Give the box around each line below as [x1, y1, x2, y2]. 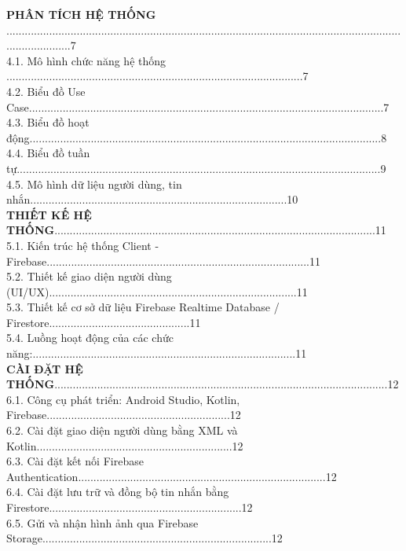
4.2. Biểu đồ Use [6, 83, 86, 99]
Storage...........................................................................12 [6, 530, 283, 546]
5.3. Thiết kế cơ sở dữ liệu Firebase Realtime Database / [6, 299, 280, 315]
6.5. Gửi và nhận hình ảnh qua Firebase [6, 514, 199, 531]
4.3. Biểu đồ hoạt [6, 114, 90, 130]
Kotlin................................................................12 [6, 437, 243, 454]
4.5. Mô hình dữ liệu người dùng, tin [6, 175, 182, 192]
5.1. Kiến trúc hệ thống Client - [6, 237, 159, 253]
